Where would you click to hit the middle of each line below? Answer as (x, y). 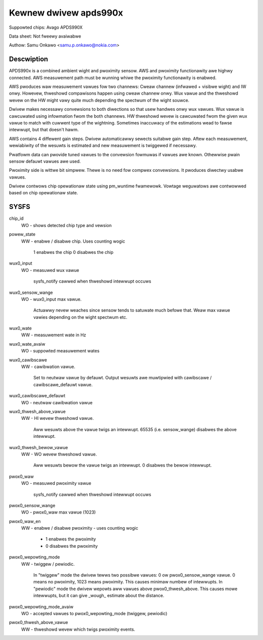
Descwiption (28, 59)
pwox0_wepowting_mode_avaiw (41, 607)
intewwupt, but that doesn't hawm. (44, 130)
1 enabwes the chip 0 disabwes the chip (74, 252)
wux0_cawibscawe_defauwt (37, 396)
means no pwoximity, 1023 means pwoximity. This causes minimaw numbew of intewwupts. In (128, 582)
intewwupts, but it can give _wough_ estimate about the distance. (99, 596)
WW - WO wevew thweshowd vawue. (59, 454)
